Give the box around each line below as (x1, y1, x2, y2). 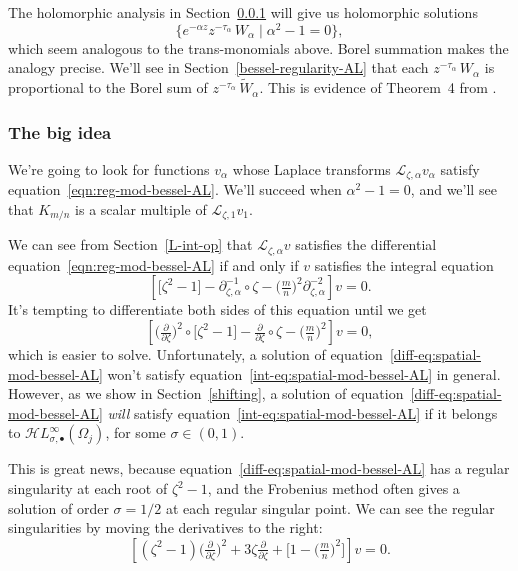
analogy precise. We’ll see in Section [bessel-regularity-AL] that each (8, 57, 429, 78)
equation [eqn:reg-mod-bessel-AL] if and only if (8, 254, 299, 275)
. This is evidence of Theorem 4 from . (259, 77, 497, 98)
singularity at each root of (8, 478, 168, 498)
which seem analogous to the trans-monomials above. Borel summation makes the (8, 37, 509, 58)
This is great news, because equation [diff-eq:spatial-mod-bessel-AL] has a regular (8, 458, 510, 479)
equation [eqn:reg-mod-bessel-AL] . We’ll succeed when (8, 179, 342, 200)
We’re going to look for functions (8, 158, 210, 179)
